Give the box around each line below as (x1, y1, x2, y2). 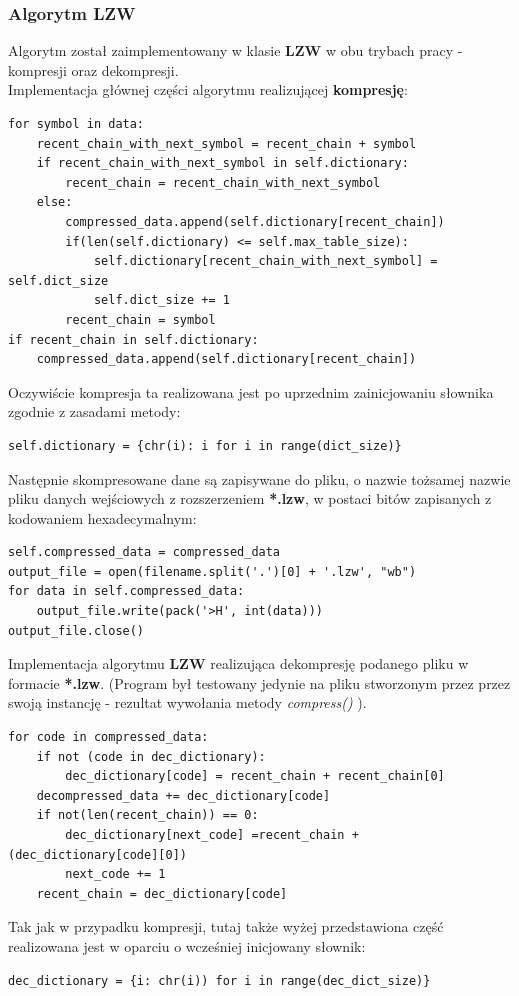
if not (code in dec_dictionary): (36, 749, 266, 764)
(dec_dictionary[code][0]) (8, 847, 187, 862)
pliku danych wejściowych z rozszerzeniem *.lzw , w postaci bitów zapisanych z (8, 488, 492, 509)
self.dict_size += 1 (93, 293, 230, 308)
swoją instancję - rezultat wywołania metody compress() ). (8, 692, 367, 713)
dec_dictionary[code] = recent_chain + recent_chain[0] (65, 769, 445, 784)
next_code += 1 (65, 867, 166, 882)
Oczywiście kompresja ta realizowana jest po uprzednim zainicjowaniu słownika (8, 381, 494, 402)
